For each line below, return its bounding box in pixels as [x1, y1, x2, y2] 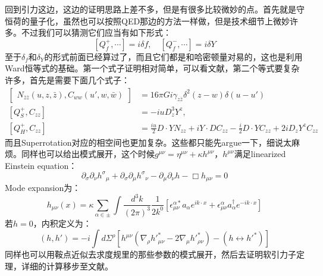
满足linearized [234, 148, 286, 160]
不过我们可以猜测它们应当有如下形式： [21, 26, 171, 39]
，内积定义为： [33, 217, 92, 229]
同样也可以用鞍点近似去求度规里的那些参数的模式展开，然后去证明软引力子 [5, 248, 296, 261]
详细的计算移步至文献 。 [21, 260, 113, 272]
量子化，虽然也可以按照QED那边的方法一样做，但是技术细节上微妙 [29, 14, 290, 27]
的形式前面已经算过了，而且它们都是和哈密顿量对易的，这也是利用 [44, 50, 303, 62]
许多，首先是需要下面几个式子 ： [5, 73, 130, 86]
